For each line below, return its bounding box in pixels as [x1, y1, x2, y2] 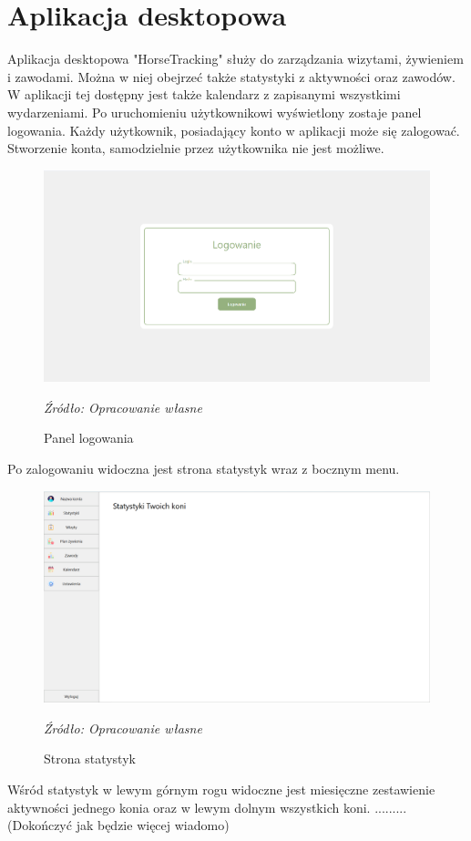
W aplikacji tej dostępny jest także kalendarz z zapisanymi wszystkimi [7, 85, 401, 104]
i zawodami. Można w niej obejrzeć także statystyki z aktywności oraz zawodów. [7, 67, 456, 86]
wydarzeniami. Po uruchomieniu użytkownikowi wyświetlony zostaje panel [7, 102, 422, 121]
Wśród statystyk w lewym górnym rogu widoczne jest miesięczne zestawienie [7, 780, 435, 799]
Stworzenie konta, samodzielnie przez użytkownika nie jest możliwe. [7, 138, 384, 158]
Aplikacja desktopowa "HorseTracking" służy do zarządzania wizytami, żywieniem [7, 49, 464, 68]
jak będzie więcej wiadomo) [76, 815, 230, 835]
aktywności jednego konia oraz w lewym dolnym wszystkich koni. [7, 797, 371, 816]
